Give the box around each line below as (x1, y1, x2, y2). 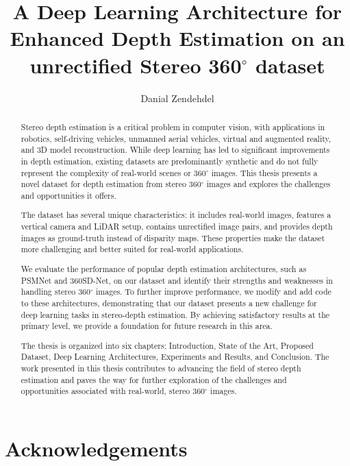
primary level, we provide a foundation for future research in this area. (21, 320, 273, 332)
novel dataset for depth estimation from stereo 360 (21, 178, 201, 190)
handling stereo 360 (21, 286, 90, 297)
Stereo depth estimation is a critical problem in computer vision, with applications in (21, 121, 325, 132)
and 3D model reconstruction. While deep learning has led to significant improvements (21, 144, 330, 156)
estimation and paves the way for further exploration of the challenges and (21, 373, 287, 385)
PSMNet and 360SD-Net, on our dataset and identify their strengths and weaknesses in (21, 274, 333, 286)
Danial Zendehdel (140, 90, 214, 105)
